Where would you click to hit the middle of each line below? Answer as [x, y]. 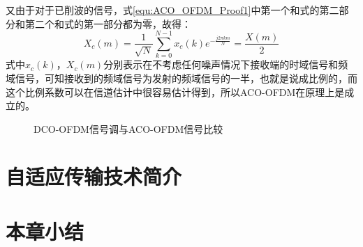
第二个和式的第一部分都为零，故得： [108, 23]
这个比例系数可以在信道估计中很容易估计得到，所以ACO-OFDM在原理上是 [175, 91]
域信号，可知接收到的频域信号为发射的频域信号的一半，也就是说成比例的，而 [181, 78]
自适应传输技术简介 [94, 176]
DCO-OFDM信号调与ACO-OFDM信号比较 [128, 128]
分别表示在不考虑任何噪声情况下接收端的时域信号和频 [226, 64]
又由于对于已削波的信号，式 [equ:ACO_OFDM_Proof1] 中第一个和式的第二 [172, 10]
